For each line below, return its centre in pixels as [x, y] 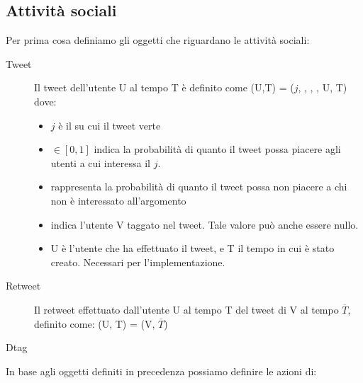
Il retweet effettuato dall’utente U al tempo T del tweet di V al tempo [186, 309]
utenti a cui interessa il [100, 162]
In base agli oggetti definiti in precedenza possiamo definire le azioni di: [161, 371]
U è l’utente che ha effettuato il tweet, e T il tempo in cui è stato [192, 248]
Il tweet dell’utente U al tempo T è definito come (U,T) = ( [164, 87]
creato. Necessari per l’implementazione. [138, 262]
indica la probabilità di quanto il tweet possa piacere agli [217, 149]
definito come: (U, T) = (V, [95, 323]
